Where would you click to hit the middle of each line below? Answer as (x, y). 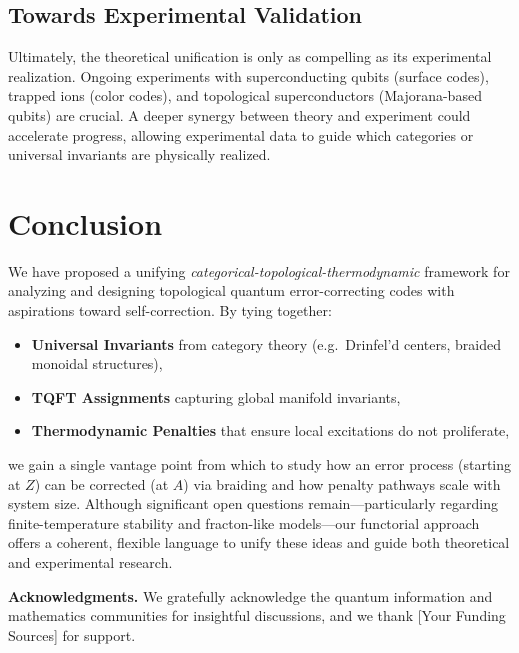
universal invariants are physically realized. (139, 154)
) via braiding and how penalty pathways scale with (342, 483)
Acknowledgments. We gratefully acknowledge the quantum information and (250, 595)
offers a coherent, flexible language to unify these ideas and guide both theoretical (259, 542)
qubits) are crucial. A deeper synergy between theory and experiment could (239, 114)
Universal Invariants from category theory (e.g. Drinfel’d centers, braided (266, 343)
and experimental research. (90, 562)
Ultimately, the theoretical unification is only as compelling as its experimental (250, 56)
